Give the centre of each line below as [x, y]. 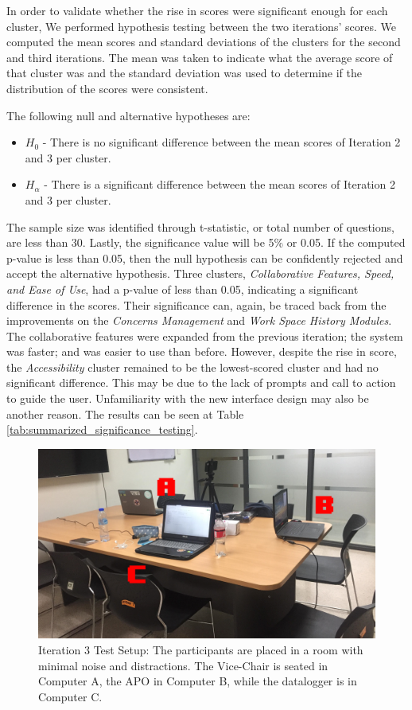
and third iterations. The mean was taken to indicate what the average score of [200, 57]
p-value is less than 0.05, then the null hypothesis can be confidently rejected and [205, 257]
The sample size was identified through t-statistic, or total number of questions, [200, 226]
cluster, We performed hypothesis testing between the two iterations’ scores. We [201, 26]
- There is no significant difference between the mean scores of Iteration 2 [222, 142]
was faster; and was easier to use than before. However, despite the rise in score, [202, 351]
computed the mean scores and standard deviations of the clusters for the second [204, 42]
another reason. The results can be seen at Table [125, 414]
